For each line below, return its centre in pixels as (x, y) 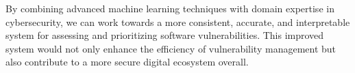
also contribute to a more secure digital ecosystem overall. (127, 62)
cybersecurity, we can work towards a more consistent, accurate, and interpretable (178, 21)
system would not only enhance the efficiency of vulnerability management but (171, 48)
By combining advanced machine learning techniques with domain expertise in (170, 8)
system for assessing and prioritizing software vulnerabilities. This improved (165, 35)
